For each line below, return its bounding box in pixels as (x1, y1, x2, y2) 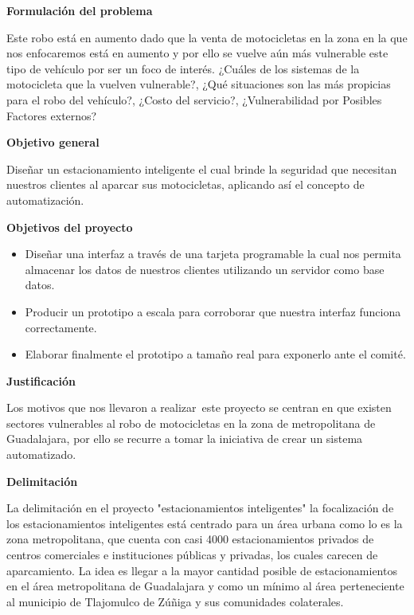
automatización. (6, 191, 84, 208)
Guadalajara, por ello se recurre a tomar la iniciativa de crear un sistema (6, 430, 363, 447)
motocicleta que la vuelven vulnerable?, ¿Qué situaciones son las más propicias (6, 76, 391, 92)
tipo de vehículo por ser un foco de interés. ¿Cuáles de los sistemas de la (6, 60, 360, 76)
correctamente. (25, 319, 97, 335)
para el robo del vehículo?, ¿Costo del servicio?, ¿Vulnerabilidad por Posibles (6, 91, 382, 108)
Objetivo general (6, 134, 100, 151)
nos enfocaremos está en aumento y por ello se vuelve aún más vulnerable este (6, 45, 389, 61)
